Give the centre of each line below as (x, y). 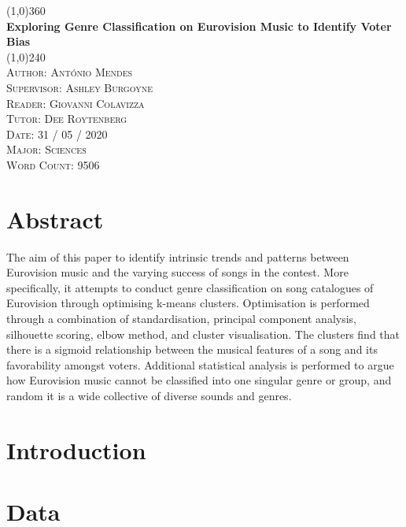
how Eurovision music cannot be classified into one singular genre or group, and (199, 380)
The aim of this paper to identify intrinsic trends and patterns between (178, 256)
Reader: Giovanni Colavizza (76, 103)
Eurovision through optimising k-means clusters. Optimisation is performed (188, 303)
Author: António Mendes (70, 72)
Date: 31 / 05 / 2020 (57, 134)
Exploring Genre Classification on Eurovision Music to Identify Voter (199, 26)
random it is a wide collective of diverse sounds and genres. (149, 395)
